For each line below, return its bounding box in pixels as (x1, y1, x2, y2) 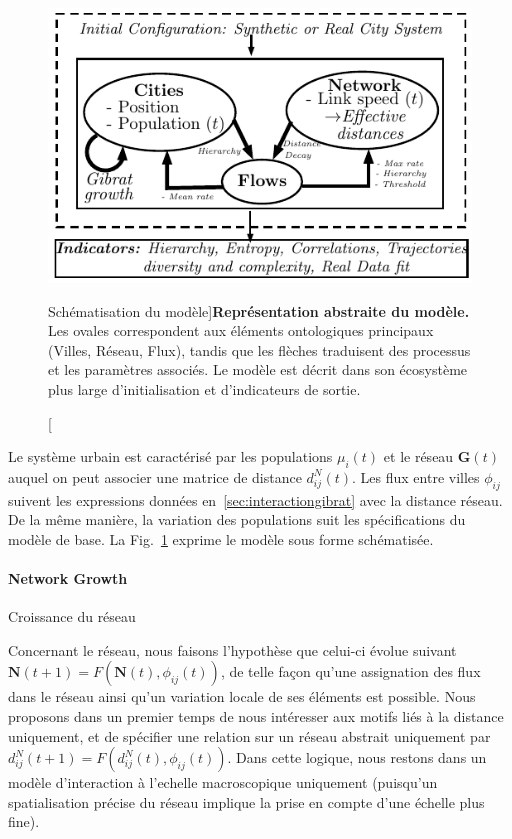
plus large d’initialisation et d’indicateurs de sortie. (48, 378, 361, 399)
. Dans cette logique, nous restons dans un (227, 747, 487, 768)
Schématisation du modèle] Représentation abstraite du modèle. (48, 300, 470, 321)
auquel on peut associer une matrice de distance (8, 466, 302, 487)
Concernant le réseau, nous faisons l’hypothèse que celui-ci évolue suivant (8, 639, 457, 660)
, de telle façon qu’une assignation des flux (220, 661, 481, 682)
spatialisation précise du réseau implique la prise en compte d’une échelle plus (8, 791, 485, 812)
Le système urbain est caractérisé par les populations (8, 446, 333, 467)
